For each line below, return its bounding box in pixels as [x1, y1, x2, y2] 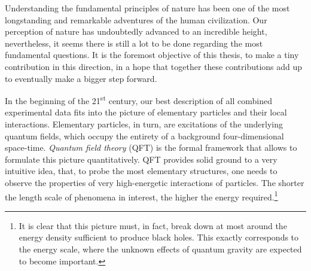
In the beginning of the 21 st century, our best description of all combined [5, 93, 272, 106]
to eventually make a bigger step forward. [5, 72, 157, 84]
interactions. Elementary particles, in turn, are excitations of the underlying [5, 118, 283, 130]
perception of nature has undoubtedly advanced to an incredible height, [5, 25, 267, 38]
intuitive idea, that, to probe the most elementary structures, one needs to [5, 165, 278, 177]
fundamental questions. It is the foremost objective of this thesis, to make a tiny [5, 48, 299, 61]
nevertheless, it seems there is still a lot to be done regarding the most [5, 36, 263, 49]
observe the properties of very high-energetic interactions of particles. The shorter [5, 176, 304, 188]
